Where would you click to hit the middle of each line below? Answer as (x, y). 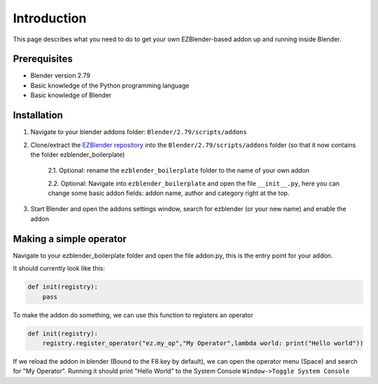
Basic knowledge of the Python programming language (110, 85)
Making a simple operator (70, 239)
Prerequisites (43, 59)
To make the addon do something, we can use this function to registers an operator (133, 315)
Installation (38, 115)
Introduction (50, 18)
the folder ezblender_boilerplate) (78, 155)
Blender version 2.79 (61, 76)
